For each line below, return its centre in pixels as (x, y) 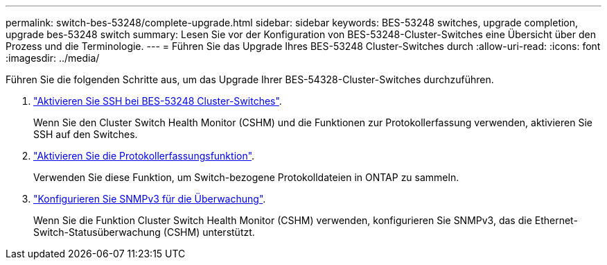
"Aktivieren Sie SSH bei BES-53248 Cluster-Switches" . (158, 101)
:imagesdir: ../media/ (53, 58)
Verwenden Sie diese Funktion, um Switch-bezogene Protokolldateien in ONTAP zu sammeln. (246, 177)
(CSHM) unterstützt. (209, 232)
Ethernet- (556, 220)
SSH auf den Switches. (86, 134)
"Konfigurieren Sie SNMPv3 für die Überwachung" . (150, 199)
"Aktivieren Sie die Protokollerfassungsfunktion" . (144, 156)
